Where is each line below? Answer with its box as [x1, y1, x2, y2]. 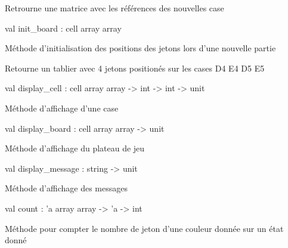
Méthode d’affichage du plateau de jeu [5, 142, 145, 154]
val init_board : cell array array [5, 21, 122, 34]
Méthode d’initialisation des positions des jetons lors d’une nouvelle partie [5, 42, 276, 54]
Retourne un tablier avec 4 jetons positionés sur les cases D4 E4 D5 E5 [5, 61, 265, 74]
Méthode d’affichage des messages [5, 182, 128, 194]
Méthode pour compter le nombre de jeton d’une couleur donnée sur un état [5, 222, 284, 234]
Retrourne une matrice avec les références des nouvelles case [5, 2, 224, 14]
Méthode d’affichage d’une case [5, 101, 119, 114]
